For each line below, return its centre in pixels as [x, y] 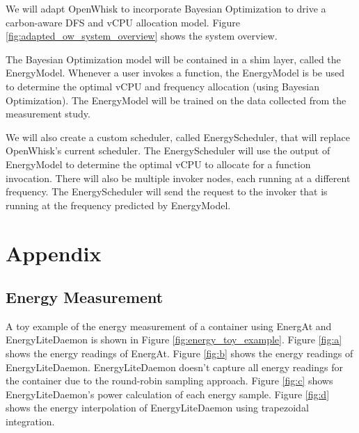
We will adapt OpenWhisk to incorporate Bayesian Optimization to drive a [166, 8]
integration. [30, 422]
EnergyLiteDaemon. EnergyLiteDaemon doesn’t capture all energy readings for [174, 367]
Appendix [54, 253]
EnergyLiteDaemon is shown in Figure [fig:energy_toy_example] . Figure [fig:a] [174, 340]
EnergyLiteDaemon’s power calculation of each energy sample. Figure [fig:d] [168, 394]
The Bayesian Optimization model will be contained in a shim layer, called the [173, 59]
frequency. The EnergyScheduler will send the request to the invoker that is [167, 191]
